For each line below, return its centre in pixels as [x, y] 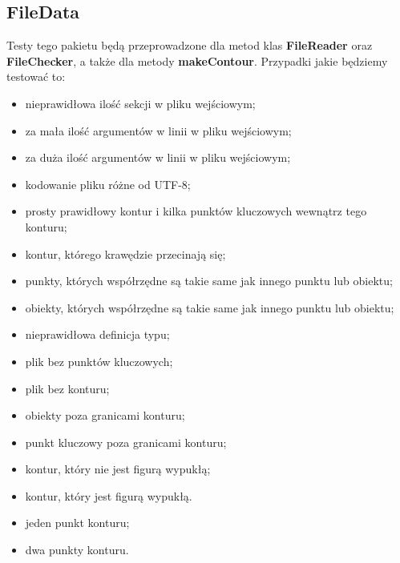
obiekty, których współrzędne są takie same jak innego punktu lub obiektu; [210, 307]
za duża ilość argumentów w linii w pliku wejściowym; [158, 157]
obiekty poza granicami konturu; [105, 415]
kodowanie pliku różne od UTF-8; [108, 184]
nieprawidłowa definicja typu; [97, 334]
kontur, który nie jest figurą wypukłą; [118, 469]
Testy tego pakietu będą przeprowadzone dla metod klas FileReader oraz [190, 45]
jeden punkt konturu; [77, 523]
